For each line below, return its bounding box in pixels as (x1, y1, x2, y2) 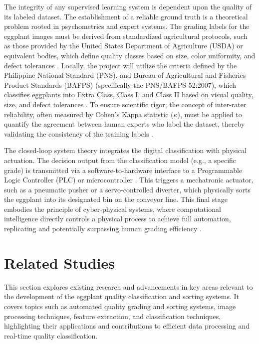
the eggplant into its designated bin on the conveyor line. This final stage (4, 194, 228, 204)
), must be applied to (177, 109, 242, 119)
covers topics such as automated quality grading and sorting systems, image (4, 301, 236, 311)
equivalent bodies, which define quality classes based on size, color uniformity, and (4, 50, 256, 60)
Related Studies (4, 252, 115, 273)
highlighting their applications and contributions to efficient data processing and (4, 321, 250, 331)
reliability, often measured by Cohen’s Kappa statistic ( (4, 109, 174, 119)
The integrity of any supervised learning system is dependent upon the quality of (4, 1, 252, 11)
